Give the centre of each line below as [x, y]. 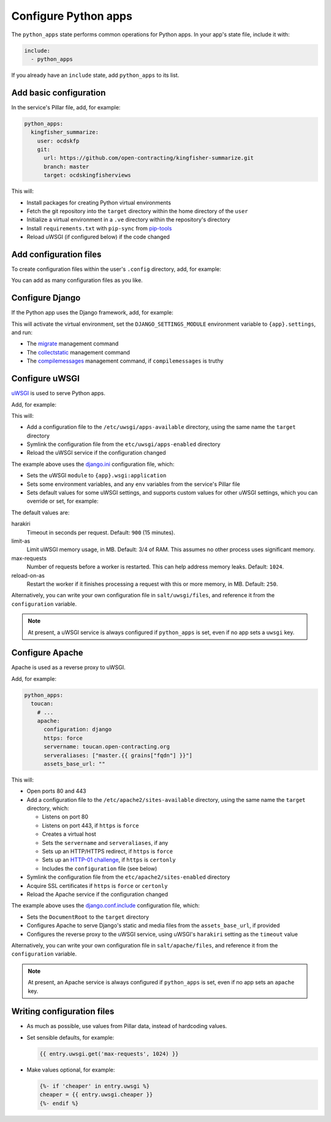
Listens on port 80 [65, 817]
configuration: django [78, 729]
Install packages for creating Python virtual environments [99, 202]
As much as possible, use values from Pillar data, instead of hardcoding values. [127, 1026]
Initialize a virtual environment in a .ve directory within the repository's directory [128, 220]
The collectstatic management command [78, 352]
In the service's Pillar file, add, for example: [66, 107]
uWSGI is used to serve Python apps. [58, 393]
